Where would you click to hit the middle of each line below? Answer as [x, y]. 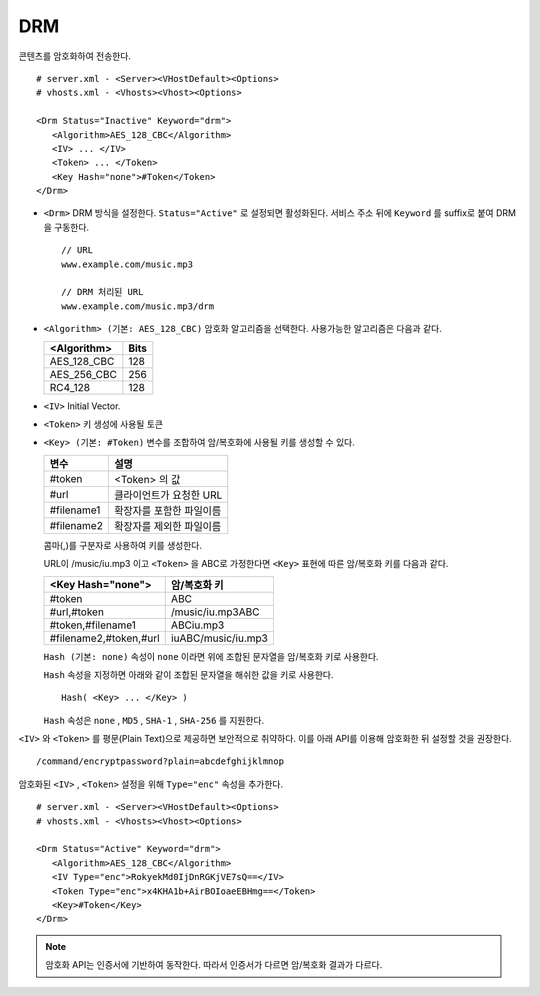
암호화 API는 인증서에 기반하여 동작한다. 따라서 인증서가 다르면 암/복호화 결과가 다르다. [214, 965]
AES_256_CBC [83, 374]
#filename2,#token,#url [104, 638]
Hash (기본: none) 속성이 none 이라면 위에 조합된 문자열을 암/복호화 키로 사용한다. [211, 656]
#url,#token [77, 612]
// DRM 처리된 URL [102, 292]
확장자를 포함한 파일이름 [167, 510]
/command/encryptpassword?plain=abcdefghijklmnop [160, 761]
